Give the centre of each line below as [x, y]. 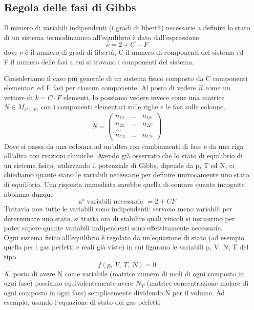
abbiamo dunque [29, 194]
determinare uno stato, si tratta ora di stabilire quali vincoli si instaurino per [119, 218]
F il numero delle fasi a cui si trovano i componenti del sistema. [99, 61]
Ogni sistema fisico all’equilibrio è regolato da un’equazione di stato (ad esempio [124, 237]
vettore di [19, 97]
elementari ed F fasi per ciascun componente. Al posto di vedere [100, 88]
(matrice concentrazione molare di [198, 283]
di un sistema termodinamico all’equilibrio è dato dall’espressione [102, 37]
